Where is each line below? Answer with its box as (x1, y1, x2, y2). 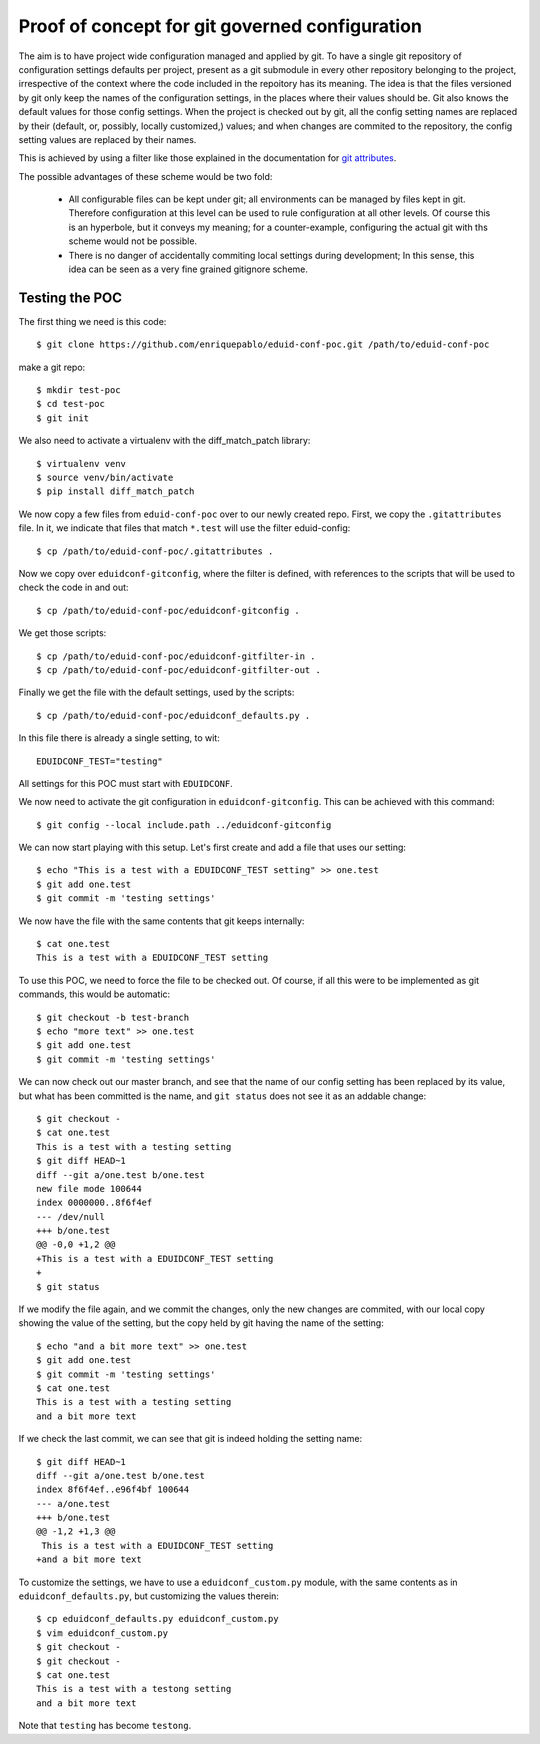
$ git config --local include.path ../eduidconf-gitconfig (36, 819, 332, 830)
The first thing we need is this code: (18, 315, 167, 327)
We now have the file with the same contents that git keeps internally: (18, 915, 305, 927)
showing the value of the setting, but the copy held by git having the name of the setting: (18, 1317, 384, 1329)
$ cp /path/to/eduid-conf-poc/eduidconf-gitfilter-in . (36, 650, 316, 662)
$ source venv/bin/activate (36, 472, 174, 484)
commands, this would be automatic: (18, 988, 171, 1000)
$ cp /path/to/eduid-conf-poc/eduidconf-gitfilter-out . (36, 664, 322, 675)
